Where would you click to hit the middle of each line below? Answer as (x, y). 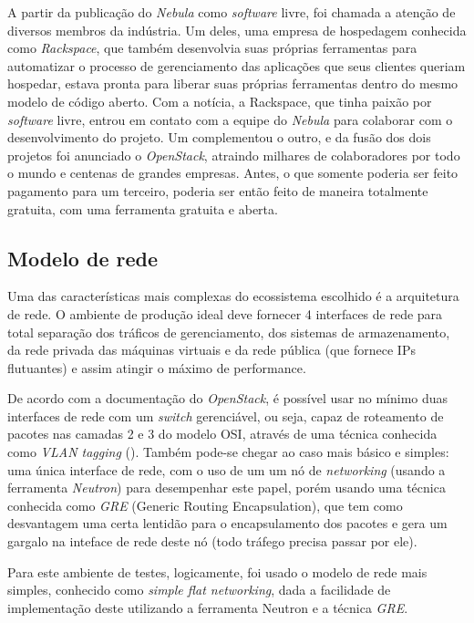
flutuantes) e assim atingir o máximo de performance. (157, 367)
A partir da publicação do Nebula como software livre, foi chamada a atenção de (232, 12)
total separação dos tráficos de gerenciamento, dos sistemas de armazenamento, (229, 332)
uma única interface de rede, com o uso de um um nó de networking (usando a (227, 469)
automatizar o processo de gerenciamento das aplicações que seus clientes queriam (237, 65)
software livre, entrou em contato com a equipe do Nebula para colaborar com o (230, 119)
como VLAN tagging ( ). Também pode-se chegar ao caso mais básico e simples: (228, 452)
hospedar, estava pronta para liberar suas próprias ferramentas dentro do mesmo (233, 83)
